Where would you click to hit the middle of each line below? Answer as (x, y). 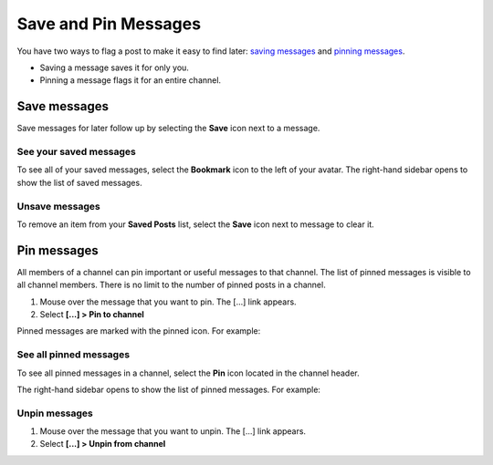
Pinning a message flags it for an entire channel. (131, 80)
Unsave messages (58, 206)
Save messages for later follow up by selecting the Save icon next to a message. (168, 129)
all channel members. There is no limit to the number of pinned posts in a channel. (171, 285)
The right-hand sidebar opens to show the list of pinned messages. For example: (169, 389)
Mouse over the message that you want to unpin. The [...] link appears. (173, 431)
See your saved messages (76, 152)
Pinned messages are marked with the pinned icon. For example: (139, 331)
